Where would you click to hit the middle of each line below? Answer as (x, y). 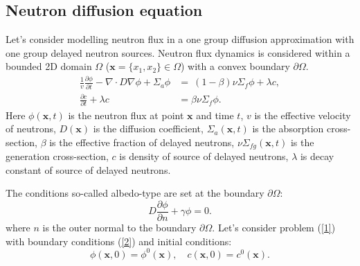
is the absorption (288, 128)
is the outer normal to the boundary (119, 227)
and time (215, 115)
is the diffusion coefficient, (148, 128)
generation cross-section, (57, 156)
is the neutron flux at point (126, 115)
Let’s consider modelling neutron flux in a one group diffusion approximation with (180, 39)
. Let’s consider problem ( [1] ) (274, 227)
